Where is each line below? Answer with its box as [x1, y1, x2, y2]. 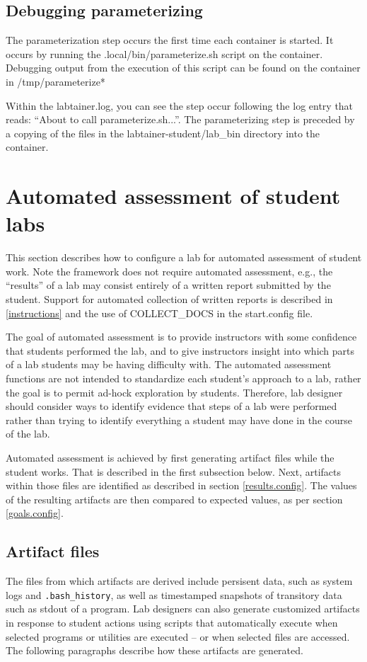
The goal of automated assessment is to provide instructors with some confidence [6, 329, 357, 344]
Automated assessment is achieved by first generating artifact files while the [6, 450, 334, 464]
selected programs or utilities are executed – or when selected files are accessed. [6, 629, 350, 644]
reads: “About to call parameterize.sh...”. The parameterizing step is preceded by [6, 112, 355, 127]
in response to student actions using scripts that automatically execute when [6, 615, 338, 629]
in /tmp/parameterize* [6, 74, 105, 89]
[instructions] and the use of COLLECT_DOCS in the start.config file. [6, 305, 313, 320]
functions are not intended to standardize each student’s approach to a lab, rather [6, 371, 361, 386]
